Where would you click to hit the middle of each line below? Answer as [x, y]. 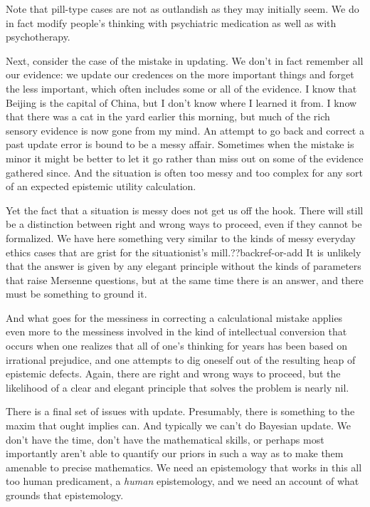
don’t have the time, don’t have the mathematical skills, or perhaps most [165, 439]
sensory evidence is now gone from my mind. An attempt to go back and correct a [185, 130]
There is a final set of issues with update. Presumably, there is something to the [180, 411]
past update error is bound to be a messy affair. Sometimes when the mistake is [180, 144]
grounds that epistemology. [65, 495]
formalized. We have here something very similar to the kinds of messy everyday [181, 237]
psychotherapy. [38, 37]
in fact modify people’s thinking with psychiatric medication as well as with [171, 22]
